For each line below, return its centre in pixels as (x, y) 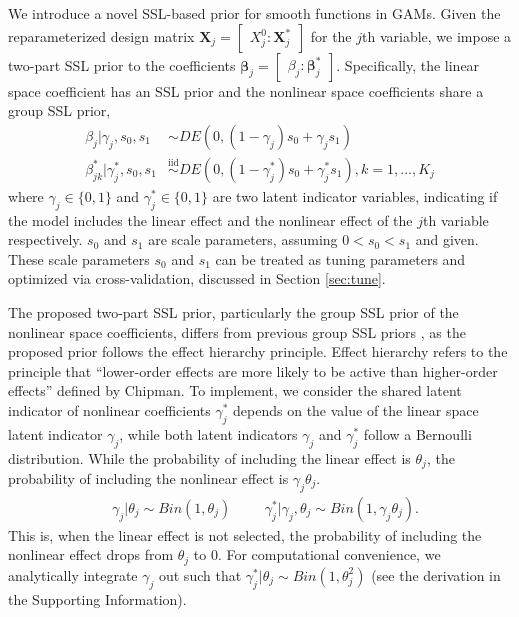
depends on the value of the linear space (356, 409)
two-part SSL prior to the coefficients (122, 64)
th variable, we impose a (437, 35)
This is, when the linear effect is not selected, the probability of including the (245, 534)
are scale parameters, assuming (243, 239)
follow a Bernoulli (417, 433)
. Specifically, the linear (408, 64)
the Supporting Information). (97, 598)
